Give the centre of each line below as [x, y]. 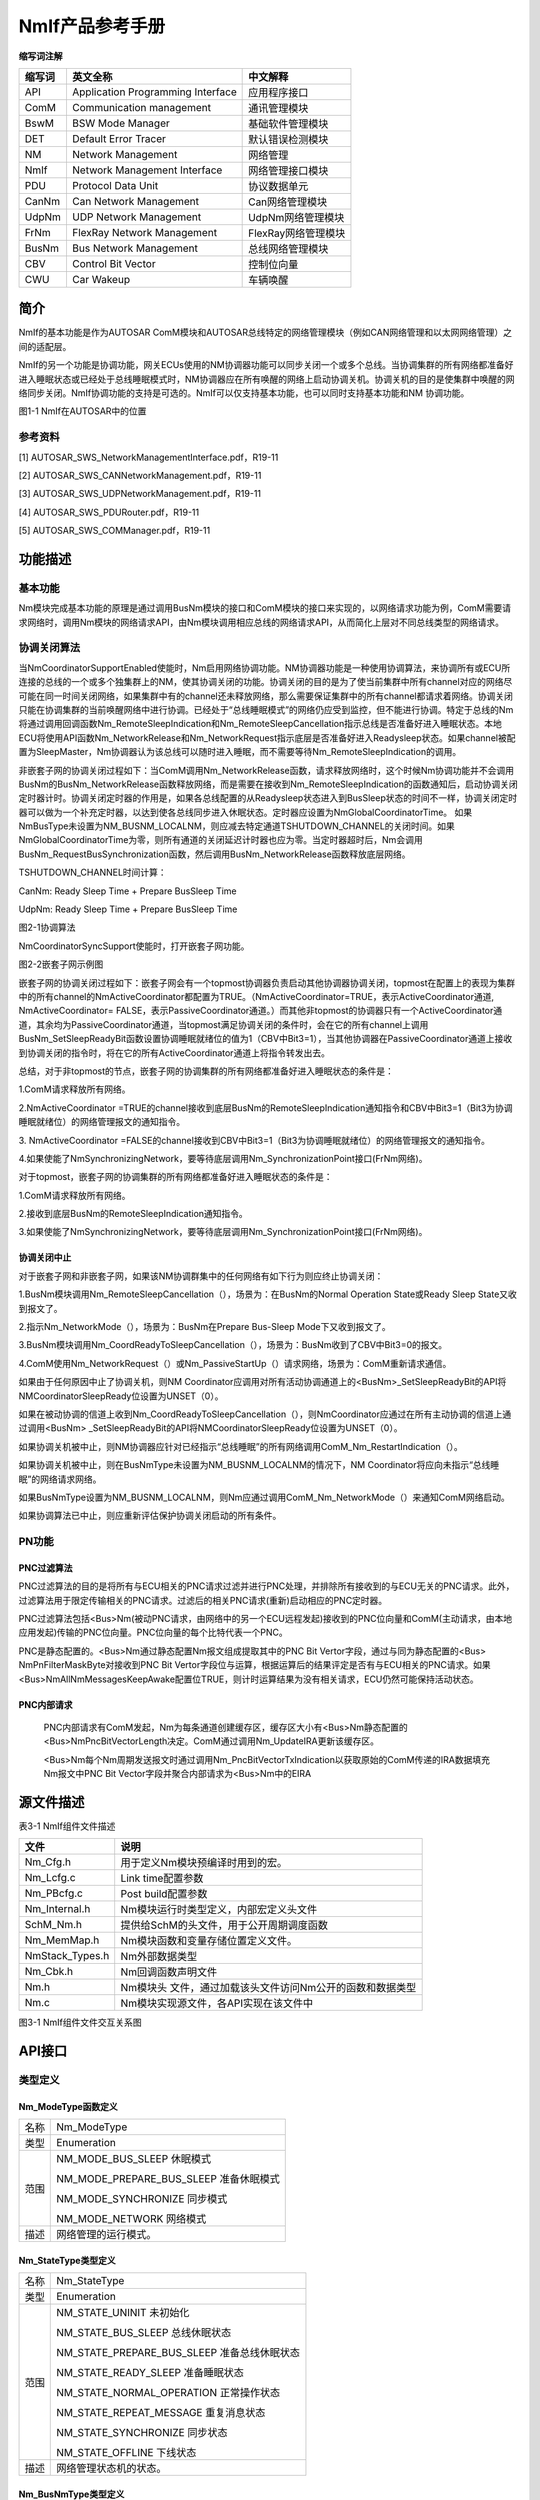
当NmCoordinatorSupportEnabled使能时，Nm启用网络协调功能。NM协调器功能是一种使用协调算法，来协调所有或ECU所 [264, 667]
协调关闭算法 [49, 648]
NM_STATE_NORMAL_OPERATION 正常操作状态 [168, 2393]
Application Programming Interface [154, 92]
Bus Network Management [135, 248]
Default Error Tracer [119, 138]
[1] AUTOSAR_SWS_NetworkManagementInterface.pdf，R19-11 [148, 457]
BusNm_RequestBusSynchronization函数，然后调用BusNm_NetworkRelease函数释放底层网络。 [214, 854]
